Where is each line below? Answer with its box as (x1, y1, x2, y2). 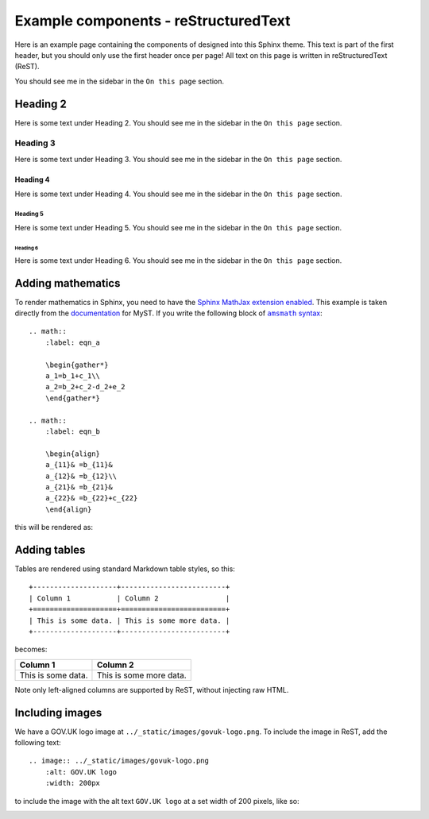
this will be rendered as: (14, 523, 94, 532)
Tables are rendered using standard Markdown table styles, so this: (14, 564, 236, 574)
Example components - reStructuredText (14, 12, 291, 29)
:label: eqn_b (44, 427, 101, 436)
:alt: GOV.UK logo (44, 767, 118, 776)
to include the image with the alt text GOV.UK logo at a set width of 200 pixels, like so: (14, 796, 300, 805)
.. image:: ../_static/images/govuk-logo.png (29, 756, 210, 766)
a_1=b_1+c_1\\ (44, 372, 101, 381)
